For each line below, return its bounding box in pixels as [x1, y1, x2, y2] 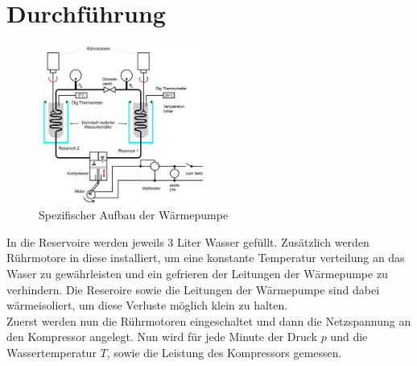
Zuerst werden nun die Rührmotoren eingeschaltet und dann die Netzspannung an [6, 312, 411, 329]
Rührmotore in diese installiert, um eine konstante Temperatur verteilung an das [6, 249, 405, 266]
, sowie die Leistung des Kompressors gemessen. [106, 343, 342, 360]
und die [330, 328, 368, 345]
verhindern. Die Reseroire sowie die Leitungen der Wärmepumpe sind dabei [6, 281, 380, 297]
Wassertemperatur [6, 343, 97, 360]
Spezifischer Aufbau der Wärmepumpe [39, 206, 229, 223]
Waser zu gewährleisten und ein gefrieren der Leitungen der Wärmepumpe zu [6, 265, 388, 281]
